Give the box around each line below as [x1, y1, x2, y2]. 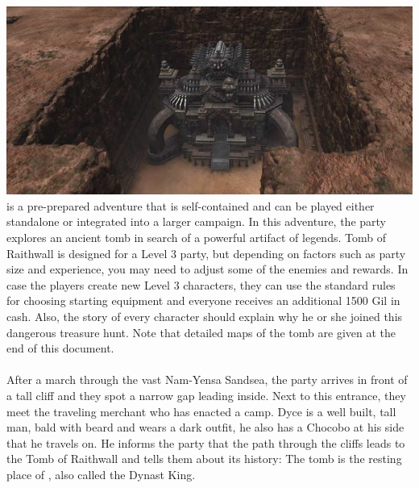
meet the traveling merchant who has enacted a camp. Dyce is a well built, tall [6, 402, 396, 419]
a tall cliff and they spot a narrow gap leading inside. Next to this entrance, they [6, 387, 406, 403]
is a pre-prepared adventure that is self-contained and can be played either [6, 197, 375, 214]
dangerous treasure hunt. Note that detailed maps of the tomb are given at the [6, 323, 396, 340]
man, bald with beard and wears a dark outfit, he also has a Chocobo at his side [6, 419, 404, 436]
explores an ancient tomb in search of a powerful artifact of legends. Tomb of [6, 229, 386, 246]
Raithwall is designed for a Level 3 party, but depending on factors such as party [6, 244, 406, 261]
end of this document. [6, 340, 114, 357]
